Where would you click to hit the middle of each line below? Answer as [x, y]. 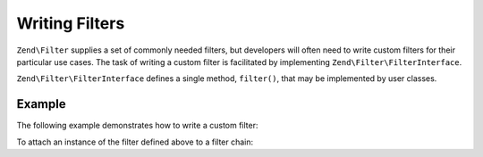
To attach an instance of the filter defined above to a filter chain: [135, 142]
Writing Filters [71, 23]
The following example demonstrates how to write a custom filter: [137, 126]
